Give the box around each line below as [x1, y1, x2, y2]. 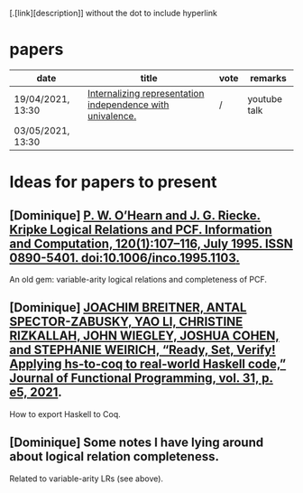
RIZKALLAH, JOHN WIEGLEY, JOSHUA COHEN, [9, 329, 280, 344]
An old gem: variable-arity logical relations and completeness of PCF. [9, 274, 268, 284]
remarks [249, 71, 287, 84]
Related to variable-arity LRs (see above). [9, 473, 164, 484]
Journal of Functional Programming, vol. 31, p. [9, 370, 273, 386]
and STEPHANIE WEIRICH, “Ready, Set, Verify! [9, 342, 277, 358]
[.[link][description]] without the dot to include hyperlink [9, 8, 218, 18]
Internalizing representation [87, 87, 205, 99]
